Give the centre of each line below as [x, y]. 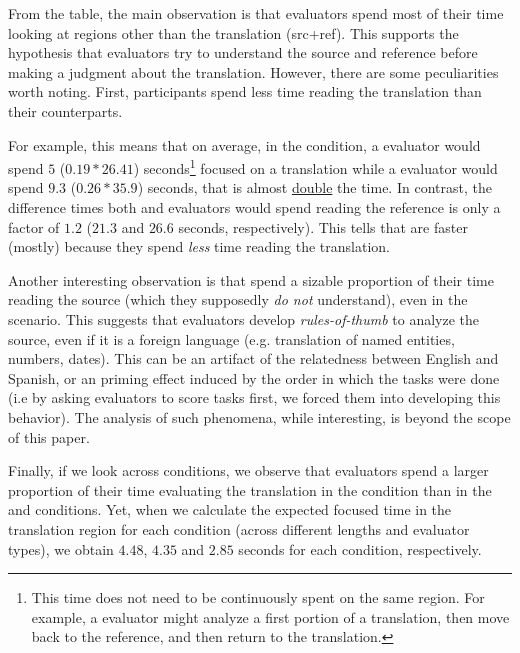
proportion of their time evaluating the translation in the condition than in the [250, 489]
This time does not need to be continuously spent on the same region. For [258, 597]
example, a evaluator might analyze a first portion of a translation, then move [270, 616]
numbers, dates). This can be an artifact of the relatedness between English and [253, 358]
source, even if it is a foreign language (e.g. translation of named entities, [231, 338]
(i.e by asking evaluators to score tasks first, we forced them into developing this [254, 397]
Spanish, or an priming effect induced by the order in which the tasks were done [254, 377]
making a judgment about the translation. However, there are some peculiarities [253, 71]
